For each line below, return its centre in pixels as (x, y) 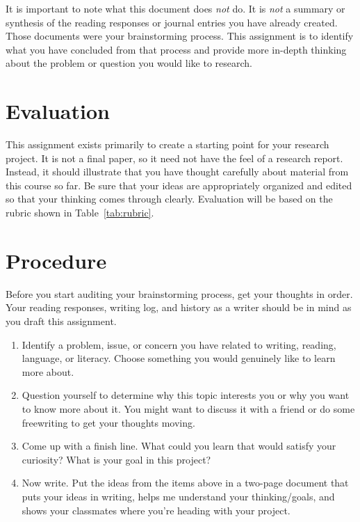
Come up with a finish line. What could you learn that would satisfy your (179, 446)
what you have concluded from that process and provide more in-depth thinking (176, 49)
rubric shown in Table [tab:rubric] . (80, 213)
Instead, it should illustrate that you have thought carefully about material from (177, 172)
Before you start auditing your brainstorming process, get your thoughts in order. (179, 293)
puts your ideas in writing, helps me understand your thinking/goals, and (178, 496)
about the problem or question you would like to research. (129, 63)
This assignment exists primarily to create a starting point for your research (167, 144)
